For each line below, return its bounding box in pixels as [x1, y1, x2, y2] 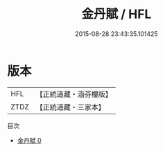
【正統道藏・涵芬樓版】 [35, 89, 113, 99]
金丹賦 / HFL [81, 6, 152, 22]
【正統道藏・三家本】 [35, 102, 106, 112]
